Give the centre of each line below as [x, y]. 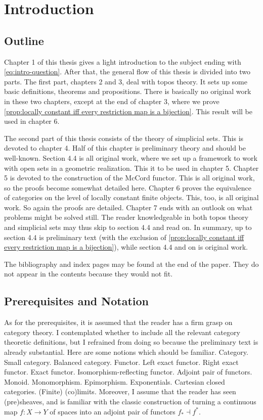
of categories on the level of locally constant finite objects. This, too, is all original [131, 197]
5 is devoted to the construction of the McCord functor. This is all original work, [129, 178]
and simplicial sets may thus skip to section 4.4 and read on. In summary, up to [128, 227]
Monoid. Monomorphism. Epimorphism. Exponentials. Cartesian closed [115, 381]
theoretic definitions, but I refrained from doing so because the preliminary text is [131, 342]
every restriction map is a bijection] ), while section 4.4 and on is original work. [126, 247]
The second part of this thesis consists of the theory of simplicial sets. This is [124, 138]
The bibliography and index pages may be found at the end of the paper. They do [131, 264]
